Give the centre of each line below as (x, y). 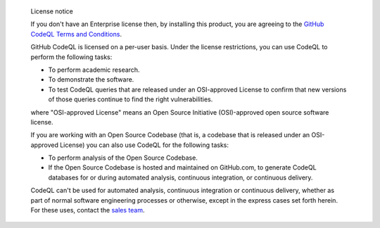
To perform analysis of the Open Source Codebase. (123, 158)
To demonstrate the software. (91, 80)
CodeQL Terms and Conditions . (76, 34)
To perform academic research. (94, 70)
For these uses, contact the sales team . (88, 210)
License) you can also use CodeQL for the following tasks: (144, 145)
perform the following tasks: (71, 57)
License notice (52, 11)
